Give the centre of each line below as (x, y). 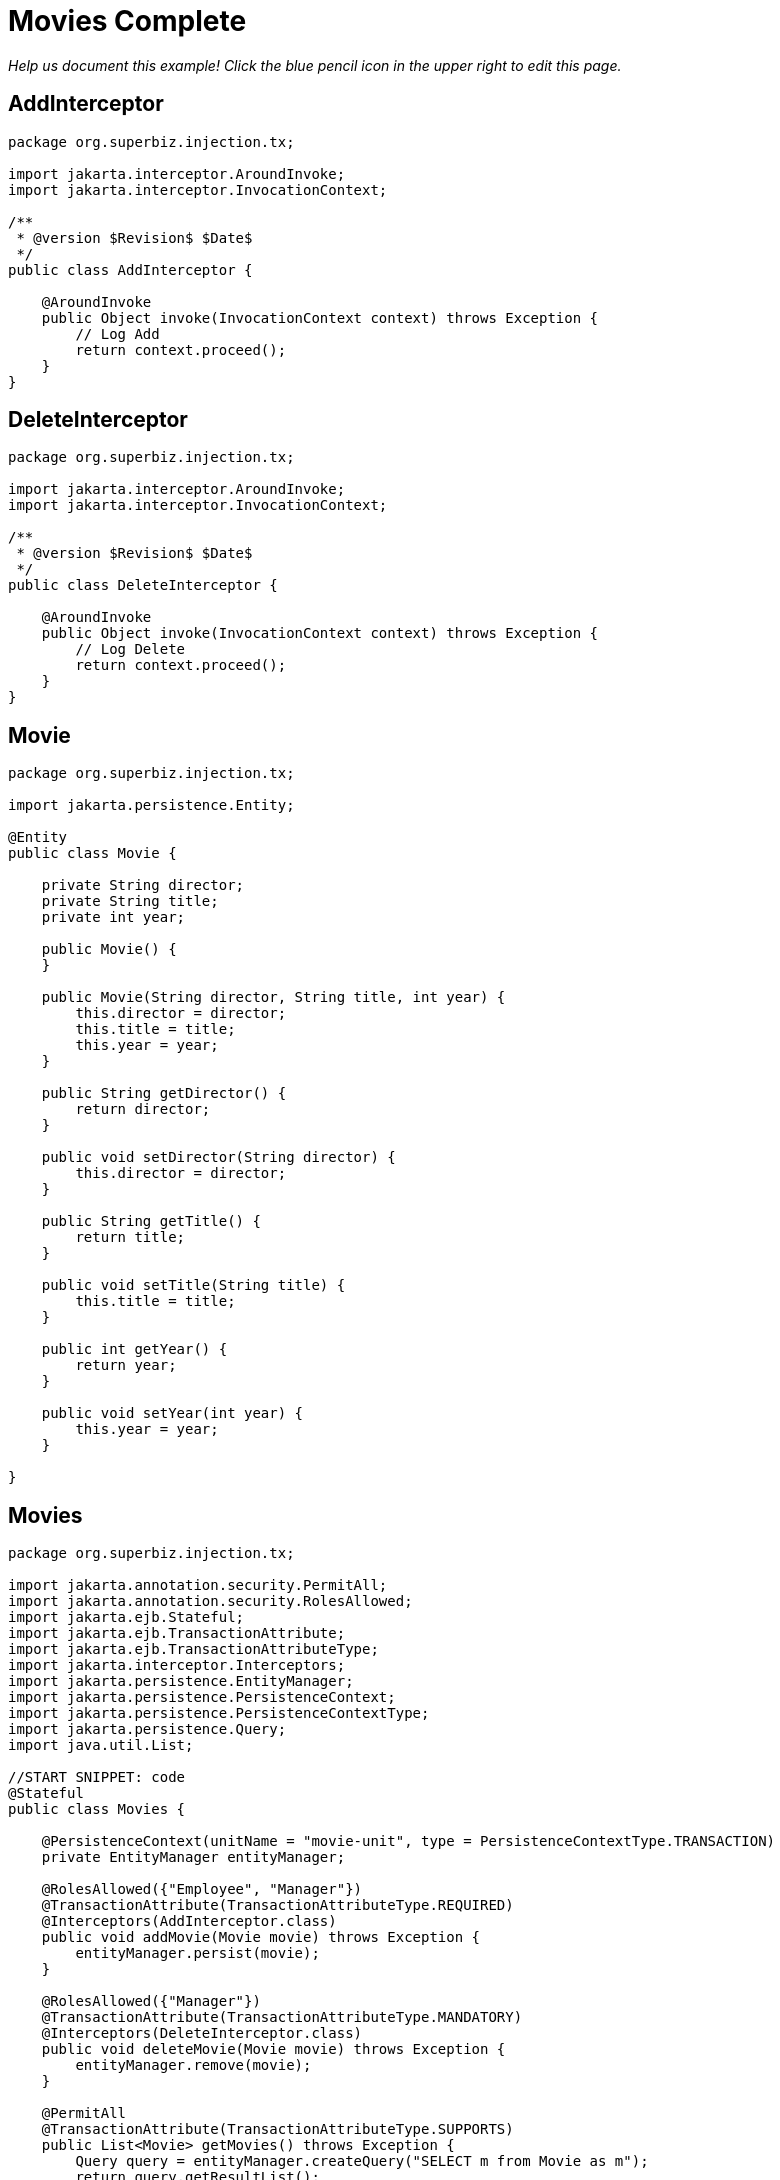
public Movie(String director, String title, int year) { (273, 997)
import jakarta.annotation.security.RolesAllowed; (210, 1601)
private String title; (130, 901)
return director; (143, 1109)
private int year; (113, 917)
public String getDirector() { (164, 1093)
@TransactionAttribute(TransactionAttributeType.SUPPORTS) (277, 2129)
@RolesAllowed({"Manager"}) (151, 2001)
